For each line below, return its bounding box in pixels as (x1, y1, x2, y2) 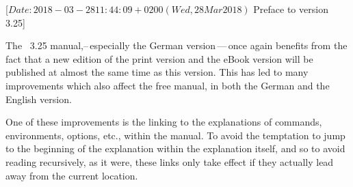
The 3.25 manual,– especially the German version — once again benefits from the (5, 38, 348, 53)
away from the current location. (5, 168, 138, 182)
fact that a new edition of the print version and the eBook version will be (5, 51, 313, 66)
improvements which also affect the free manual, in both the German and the (5, 78, 330, 92)
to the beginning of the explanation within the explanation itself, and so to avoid (5, 141, 345, 156)
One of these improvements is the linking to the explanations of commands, (5, 115, 322, 129)
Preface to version (253, 2, 328, 16)
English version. (5, 91, 72, 106)
